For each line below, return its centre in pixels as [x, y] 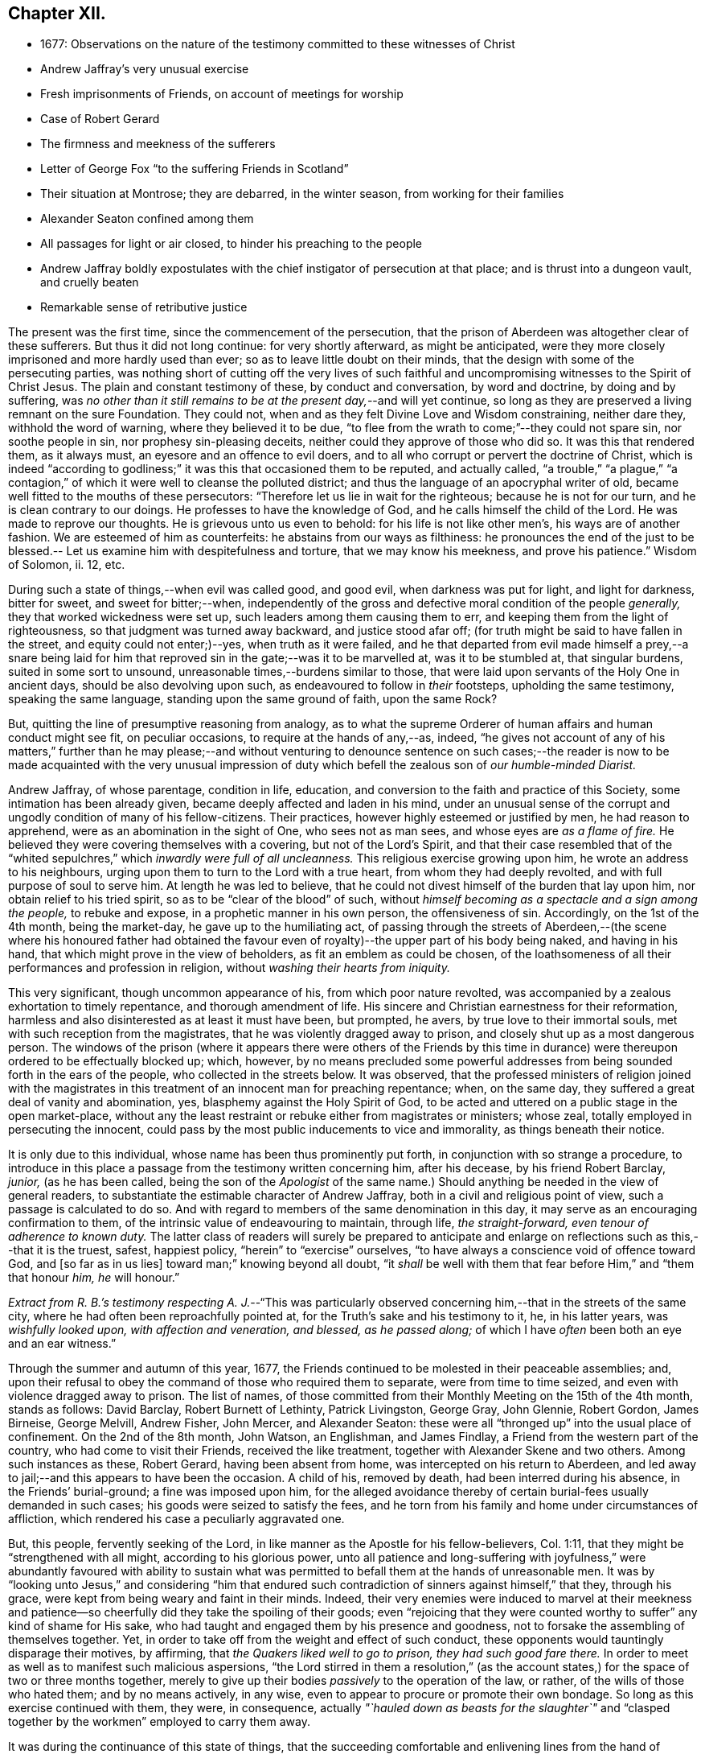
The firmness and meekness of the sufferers [158, 144]
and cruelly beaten [90, 282]
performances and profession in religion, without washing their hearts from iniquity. [229, 968]
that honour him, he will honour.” [94, 1278]
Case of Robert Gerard [100, 119]
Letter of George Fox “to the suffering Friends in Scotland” [195, 169]
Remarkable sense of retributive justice [144, 307]
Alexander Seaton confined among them [147, 219]
